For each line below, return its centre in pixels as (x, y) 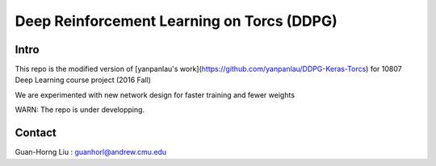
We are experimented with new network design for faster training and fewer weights (155, 95)
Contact (36, 133)
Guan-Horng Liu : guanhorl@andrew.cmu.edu (91, 152)
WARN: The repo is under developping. (80, 110)
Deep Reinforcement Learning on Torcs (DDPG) (176, 21)
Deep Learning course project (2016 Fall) (83, 80)
